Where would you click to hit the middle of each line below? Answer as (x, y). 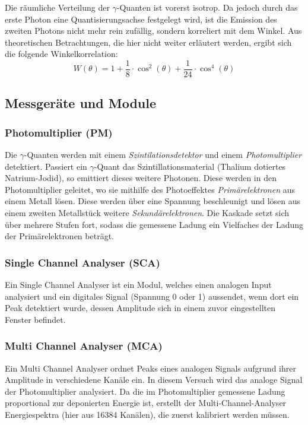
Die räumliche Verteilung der (57, 7)
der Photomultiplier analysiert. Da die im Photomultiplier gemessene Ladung (145, 391)
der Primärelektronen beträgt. (59, 236)
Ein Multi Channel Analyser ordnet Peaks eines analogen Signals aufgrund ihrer (150, 368)
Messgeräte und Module (80, 103)
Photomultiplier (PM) (59, 132)
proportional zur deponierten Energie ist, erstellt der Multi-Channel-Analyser (146, 403)
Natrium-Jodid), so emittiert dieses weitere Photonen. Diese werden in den (141, 178)
